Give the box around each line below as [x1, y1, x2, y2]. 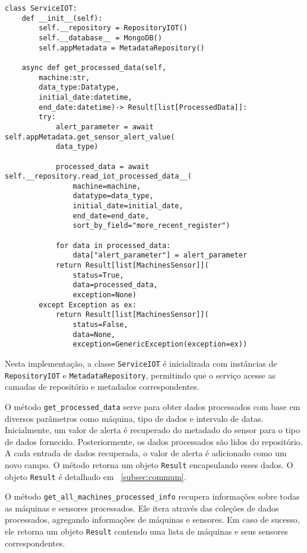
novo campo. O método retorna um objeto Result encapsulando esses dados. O [5, 458, 293, 471]
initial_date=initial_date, [72, 202, 183, 211]
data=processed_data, [72, 281, 158, 290]
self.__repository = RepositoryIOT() [39, 24, 188, 33]
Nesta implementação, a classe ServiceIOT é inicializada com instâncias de [5, 357, 277, 369]
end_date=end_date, [72, 211, 150, 220]
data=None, [72, 330, 116, 339]
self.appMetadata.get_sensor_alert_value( [5, 132, 175, 141]
